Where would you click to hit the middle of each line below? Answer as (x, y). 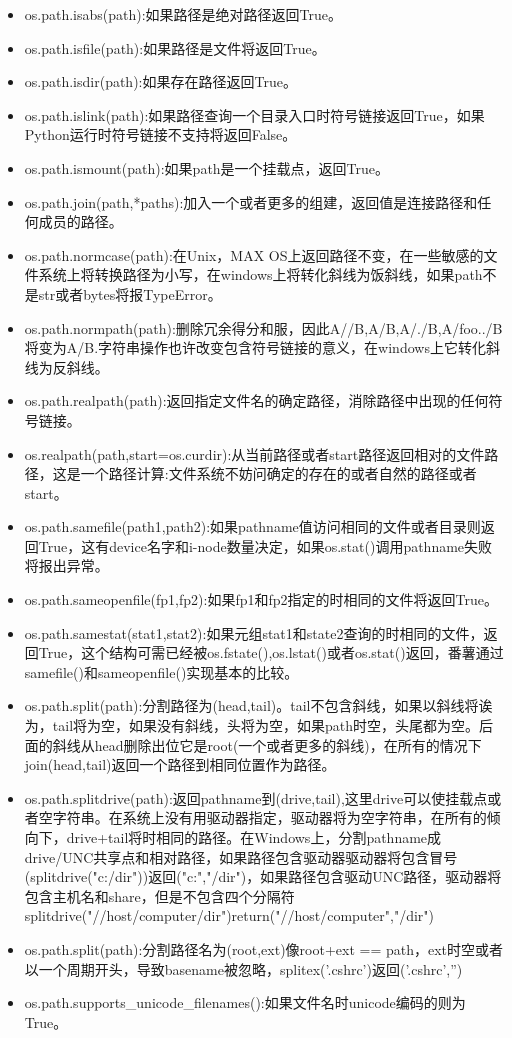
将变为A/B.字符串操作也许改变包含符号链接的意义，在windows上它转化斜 (262, 347)
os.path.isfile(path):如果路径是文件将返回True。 (175, 47)
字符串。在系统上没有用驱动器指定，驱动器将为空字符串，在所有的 (269, 817)
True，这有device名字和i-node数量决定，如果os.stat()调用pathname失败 (265, 545)
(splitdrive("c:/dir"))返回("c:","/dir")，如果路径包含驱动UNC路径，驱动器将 (263, 876)
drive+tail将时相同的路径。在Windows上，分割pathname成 (254, 837)
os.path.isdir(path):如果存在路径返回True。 (160, 81)
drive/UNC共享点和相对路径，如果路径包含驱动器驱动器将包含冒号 (241, 856)
